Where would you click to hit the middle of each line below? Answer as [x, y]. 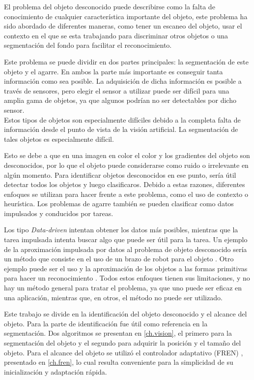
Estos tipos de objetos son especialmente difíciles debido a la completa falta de [122, 119]
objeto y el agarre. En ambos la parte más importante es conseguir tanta [113, 71]
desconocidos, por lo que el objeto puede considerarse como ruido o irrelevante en [126, 165]
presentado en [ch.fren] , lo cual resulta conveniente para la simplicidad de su [119, 362]
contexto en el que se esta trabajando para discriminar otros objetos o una [116, 35]
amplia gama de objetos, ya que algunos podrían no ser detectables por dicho [120, 100]
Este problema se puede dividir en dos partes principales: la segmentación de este [126, 61]
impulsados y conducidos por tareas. [59, 213]
